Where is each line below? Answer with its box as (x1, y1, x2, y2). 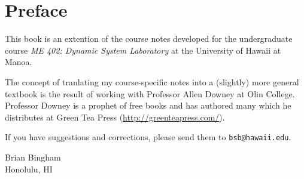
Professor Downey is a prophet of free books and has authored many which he (5, 99, 291, 112)
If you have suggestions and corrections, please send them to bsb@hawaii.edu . (5, 131, 291, 143)
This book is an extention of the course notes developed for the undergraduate (5, 32, 293, 45)
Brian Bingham (5, 150, 61, 163)
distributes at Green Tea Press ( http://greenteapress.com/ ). (5, 110, 225, 123)
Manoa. (5, 55, 32, 68)
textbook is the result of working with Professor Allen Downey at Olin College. (5, 87, 295, 100)
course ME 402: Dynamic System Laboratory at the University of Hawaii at (5, 44, 281, 56)
